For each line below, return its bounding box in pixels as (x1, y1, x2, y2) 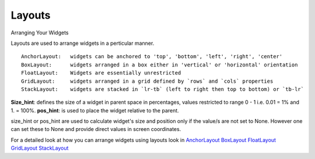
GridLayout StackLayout (10, 144, 69, 151)
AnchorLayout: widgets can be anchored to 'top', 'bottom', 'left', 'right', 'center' (21, 53, 283, 60)
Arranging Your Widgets (10, 29, 69, 36)
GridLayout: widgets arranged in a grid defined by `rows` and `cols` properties (21, 77, 274, 84)
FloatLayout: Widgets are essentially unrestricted (21, 70, 181, 76)
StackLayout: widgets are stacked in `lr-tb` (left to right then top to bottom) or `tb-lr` (21, 86, 304, 93)
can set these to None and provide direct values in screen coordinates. (10, 126, 181, 133)
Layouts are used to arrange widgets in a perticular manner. (10, 40, 155, 47)
